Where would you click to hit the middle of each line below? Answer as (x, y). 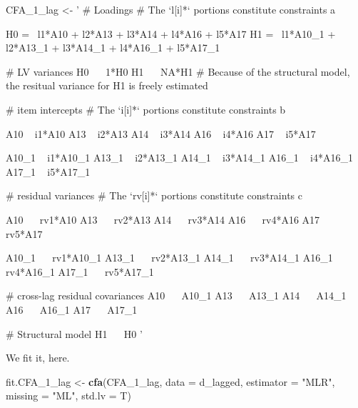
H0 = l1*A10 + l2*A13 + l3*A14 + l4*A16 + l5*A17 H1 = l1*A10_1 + (171, 33)
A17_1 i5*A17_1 (48, 171)
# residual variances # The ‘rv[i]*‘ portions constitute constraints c (154, 195)
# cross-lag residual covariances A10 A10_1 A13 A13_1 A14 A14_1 (176, 295)
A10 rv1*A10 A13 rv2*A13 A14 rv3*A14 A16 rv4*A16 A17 (163, 219)
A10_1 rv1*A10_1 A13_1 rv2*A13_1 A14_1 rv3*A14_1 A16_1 (169, 258)
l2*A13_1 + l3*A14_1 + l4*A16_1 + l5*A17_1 (113, 48)
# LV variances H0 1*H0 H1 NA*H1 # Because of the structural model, (178, 71)
